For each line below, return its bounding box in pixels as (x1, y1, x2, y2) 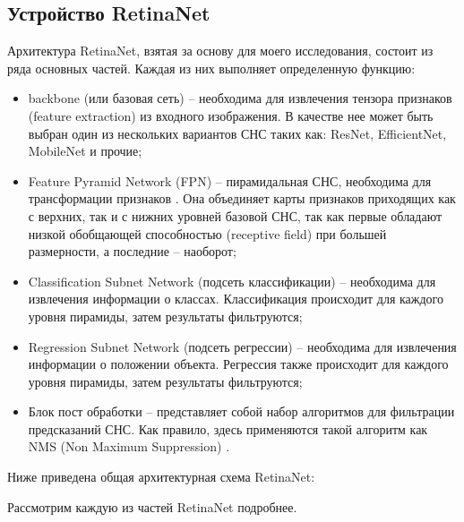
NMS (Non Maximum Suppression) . (28, 437, 230, 456)
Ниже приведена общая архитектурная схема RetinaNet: (7, 467, 315, 486)
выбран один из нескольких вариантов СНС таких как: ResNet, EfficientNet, (28, 124, 447, 142)
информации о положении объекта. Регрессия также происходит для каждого (28, 355, 449, 373)
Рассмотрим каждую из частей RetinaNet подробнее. (7, 497, 297, 516)
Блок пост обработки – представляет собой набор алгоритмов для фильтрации (28, 402, 455, 421)
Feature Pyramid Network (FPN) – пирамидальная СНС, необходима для (28, 171, 432, 190)
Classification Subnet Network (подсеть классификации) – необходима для (28, 271, 436, 290)
